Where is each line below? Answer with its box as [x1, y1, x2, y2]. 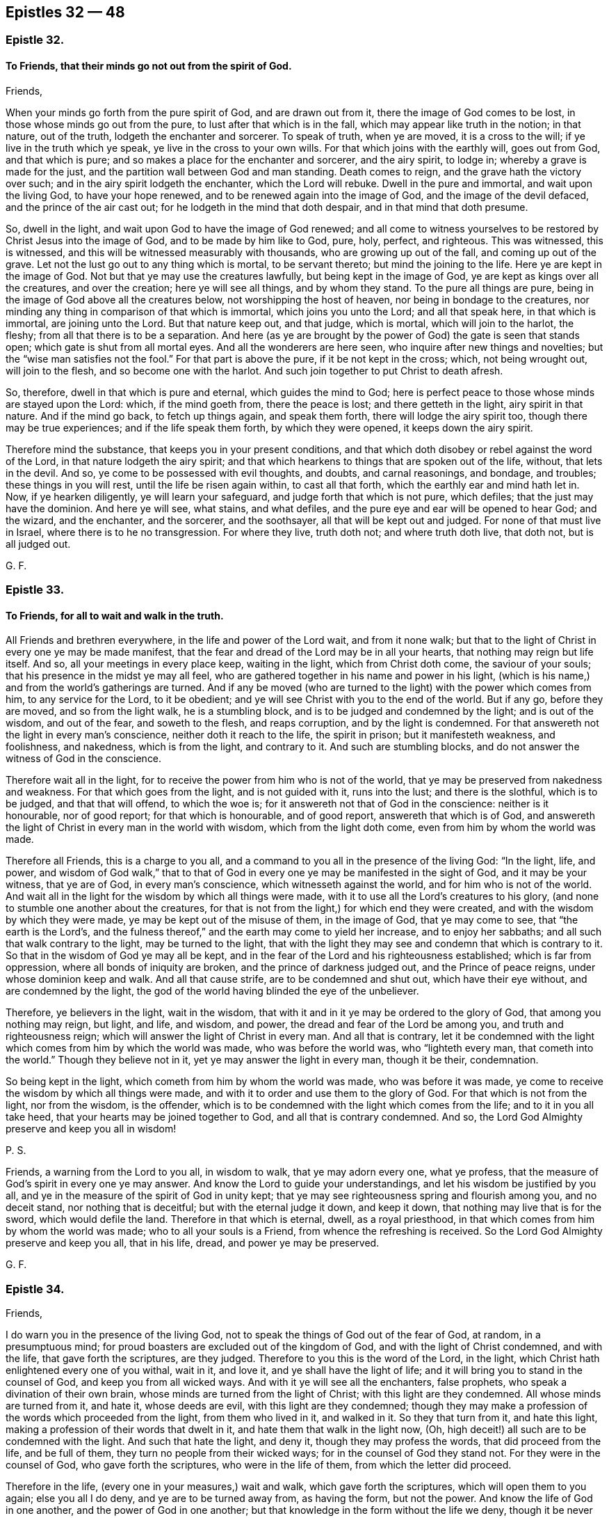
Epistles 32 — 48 [6, 3, 125, 21]
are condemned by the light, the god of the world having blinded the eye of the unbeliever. [6, 985, 419, 997]
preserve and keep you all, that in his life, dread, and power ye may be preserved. [6, 1237, 380, 1249]
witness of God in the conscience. [6, 752, 162, 765]
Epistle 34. [6, 1281, 65, 1296]
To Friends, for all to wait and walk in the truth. [6, 609, 224, 622]
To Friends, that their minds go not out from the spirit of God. [6, 60, 292, 72]
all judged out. [6, 537, 71, 550]
